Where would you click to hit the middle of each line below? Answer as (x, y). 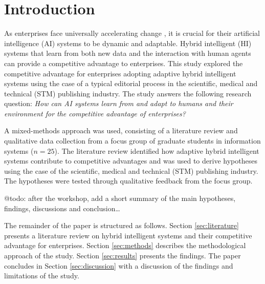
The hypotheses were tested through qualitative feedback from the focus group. (128, 181)
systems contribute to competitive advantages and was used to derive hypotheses (131, 161)
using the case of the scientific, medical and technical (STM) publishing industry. (131, 170)
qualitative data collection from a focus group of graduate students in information (132, 141)
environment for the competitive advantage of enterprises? (95, 113)
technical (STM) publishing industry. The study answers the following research (128, 93)
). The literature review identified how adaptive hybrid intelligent (157, 150)
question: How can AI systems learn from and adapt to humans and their (119, 103)
